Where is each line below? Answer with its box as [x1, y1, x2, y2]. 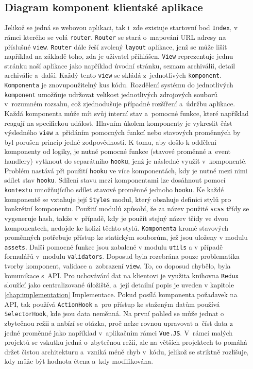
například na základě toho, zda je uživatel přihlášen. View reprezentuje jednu [4, 51, 233, 61]
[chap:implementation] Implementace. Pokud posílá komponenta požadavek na [4, 289, 237, 300]
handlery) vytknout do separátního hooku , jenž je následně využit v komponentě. [4, 156, 247, 166]
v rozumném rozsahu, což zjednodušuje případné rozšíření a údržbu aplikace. [4, 99, 235, 109]
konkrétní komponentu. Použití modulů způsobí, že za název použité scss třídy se [4, 203, 249, 214]
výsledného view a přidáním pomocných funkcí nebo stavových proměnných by [4, 127, 240, 137]
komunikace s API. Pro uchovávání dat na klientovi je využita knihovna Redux [4, 270, 239, 280]
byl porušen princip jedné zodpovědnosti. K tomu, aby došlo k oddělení [4, 136, 217, 147]
